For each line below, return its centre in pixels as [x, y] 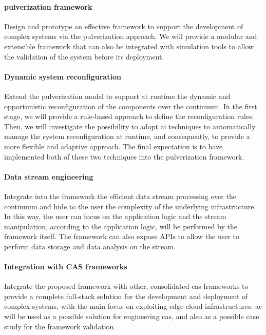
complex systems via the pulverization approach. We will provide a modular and [131, 36]
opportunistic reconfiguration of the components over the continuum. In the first [131, 106]
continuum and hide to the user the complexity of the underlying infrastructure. [130, 206]
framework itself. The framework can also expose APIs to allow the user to [122, 236]
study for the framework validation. [60, 326]
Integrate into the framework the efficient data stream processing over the [120, 196]
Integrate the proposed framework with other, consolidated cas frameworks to [126, 286]
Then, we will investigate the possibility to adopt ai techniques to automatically [130, 126]
